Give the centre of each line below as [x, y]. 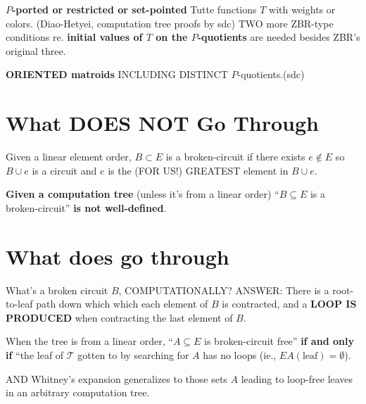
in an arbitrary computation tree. [78, 392]
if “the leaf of [35, 354]
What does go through [118, 256]
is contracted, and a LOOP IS [289, 304]
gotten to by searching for [133, 354]
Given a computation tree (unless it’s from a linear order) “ [143, 194]
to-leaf [19, 304]
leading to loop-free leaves [297, 378]
